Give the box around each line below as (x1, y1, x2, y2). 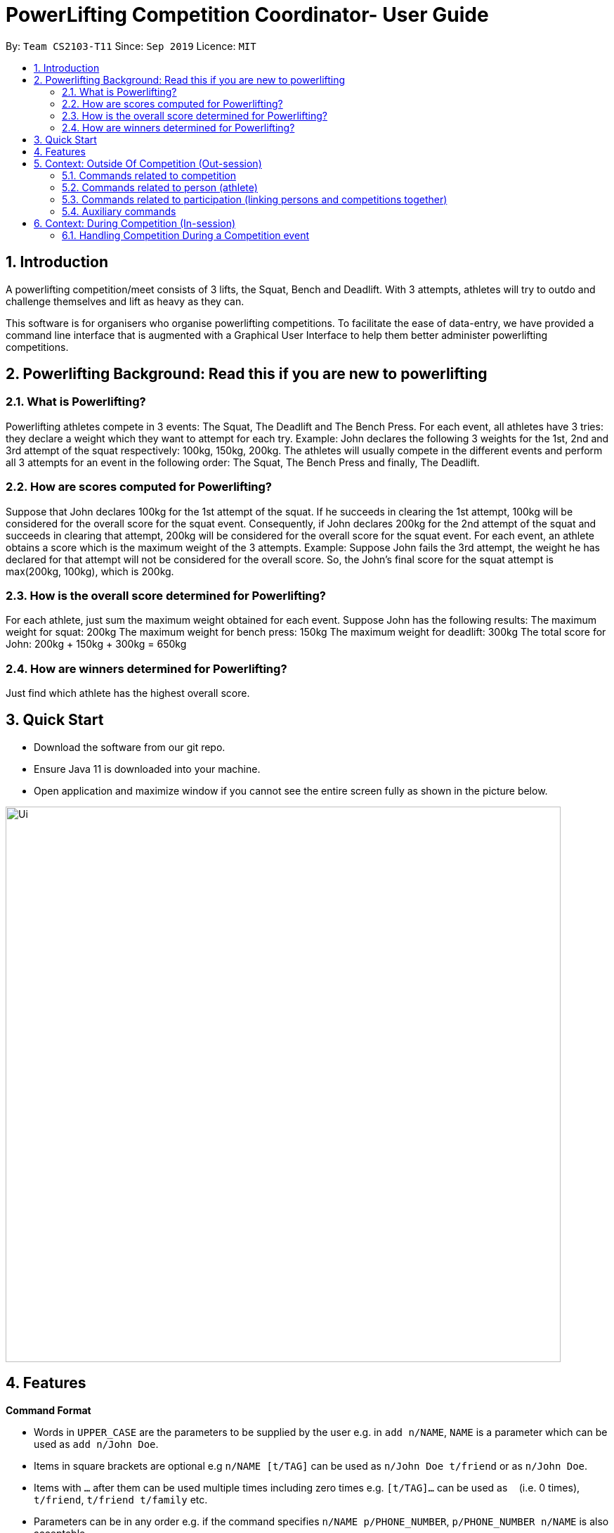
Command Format (6, 1404, 91, 1416)
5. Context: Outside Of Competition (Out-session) (34, 157, 262, 169)
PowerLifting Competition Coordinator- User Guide (6, 3, 489, 27)
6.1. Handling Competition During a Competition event (62, 229, 309, 241)
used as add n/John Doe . (34, 1437, 159, 1450)
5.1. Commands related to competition (62, 169, 236, 181)
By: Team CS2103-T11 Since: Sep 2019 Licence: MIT (6, 39, 256, 52)
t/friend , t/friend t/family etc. (34, 1493, 208, 1506)
